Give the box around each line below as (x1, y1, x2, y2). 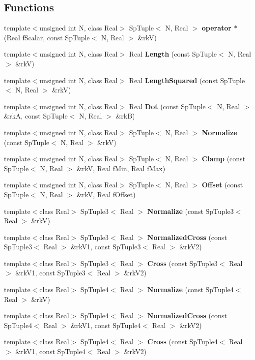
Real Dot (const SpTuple (129, 101, 206, 111)
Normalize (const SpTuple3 (147, 206, 234, 216)
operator (201, 23, 231, 33)
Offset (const (201, 180, 243, 190)
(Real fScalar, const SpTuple (4, 32, 90, 42)
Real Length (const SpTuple (129, 49, 217, 59)
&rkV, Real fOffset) (76, 189, 136, 199)
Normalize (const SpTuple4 (147, 284, 234, 295)
